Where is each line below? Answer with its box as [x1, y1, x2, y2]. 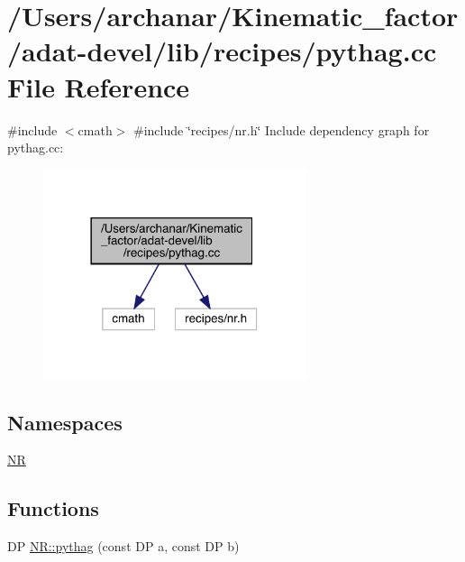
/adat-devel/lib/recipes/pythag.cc [7, 32, 437, 69]
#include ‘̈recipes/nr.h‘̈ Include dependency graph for [133, 120, 430, 139]
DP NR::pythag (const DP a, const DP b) [7, 537, 240, 556]
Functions [7, 494, 99, 522]
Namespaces [7, 408, 123, 436]
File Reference [7, 68, 190, 105]
